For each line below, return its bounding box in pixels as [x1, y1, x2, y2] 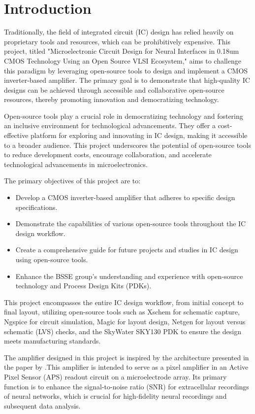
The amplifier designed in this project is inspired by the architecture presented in [4, 352, 249, 362]
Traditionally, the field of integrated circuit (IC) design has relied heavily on [4, 27, 234, 37]
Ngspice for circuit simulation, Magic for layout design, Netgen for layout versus [4, 316, 246, 326]
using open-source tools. [15, 254, 88, 264]
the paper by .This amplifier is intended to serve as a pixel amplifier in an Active [4, 362, 249, 372]
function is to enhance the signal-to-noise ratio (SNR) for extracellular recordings [4, 381, 249, 391]
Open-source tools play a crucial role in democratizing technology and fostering [4, 110, 243, 121]
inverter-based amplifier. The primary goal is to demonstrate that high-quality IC [4, 75, 250, 85]
